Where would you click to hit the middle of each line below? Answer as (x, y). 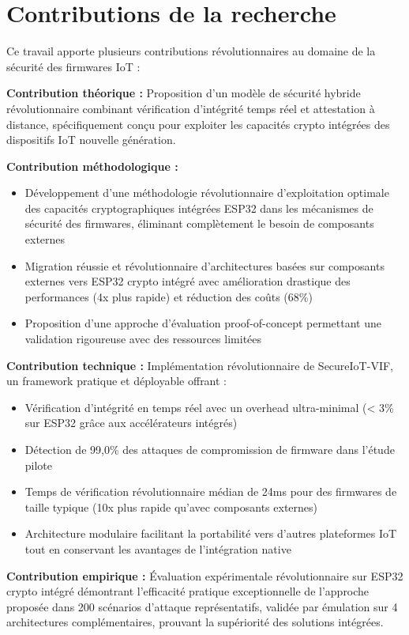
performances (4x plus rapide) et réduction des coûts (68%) (169, 296)
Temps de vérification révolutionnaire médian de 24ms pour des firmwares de (211, 491)
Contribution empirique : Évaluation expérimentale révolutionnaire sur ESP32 (205, 575)
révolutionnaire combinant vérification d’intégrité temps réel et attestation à (191, 108)
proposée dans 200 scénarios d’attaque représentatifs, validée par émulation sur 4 (202, 606)
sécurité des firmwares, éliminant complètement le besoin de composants (199, 223)
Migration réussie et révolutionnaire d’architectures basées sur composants (204, 265)
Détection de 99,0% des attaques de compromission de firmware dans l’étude (210, 449)
